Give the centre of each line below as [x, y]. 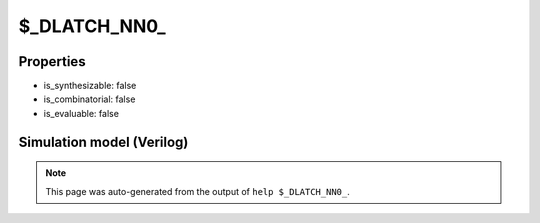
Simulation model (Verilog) [103, 141]
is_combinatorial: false [89, 99]
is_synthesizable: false [90, 86]
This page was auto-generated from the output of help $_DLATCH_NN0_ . [197, 191]
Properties [52, 61]
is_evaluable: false [81, 113]
